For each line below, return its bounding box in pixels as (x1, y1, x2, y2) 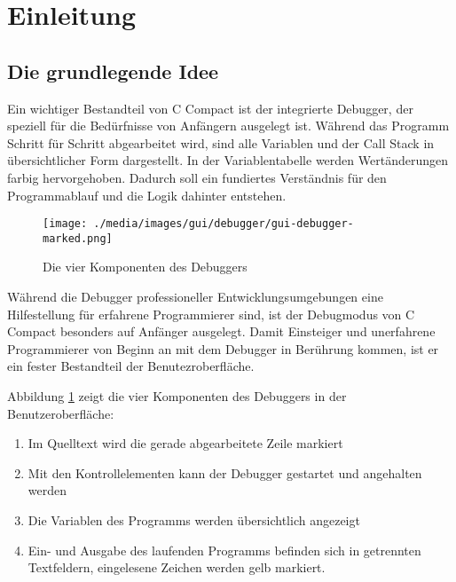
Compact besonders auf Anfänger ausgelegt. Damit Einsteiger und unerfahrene (7, 322, 436, 341)
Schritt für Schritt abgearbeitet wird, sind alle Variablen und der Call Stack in (7, 133, 435, 152)
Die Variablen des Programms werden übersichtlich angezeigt (28, 510, 360, 529)
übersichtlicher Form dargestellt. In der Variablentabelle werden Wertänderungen (7, 151, 448, 169)
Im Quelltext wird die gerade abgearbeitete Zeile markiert (28, 434, 343, 452)
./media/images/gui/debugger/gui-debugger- (93, 217, 354, 231)
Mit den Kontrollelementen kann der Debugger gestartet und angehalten (28, 463, 422, 482)
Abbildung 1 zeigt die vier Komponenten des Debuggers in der (7, 387, 347, 405)
